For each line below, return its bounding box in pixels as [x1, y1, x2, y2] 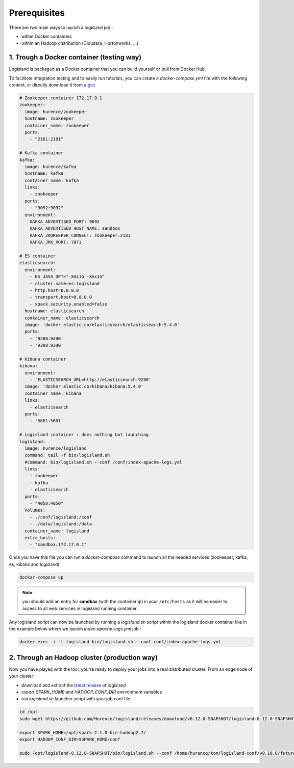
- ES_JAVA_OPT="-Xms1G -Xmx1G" [29, 274, 105, 279]
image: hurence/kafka [24, 164, 77, 169]
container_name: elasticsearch [24, 315, 100, 321]
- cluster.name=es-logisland [29, 280, 100, 286]
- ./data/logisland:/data [29, 521, 92, 527]
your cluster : [9, 673, 36, 679]
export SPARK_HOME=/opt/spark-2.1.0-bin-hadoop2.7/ [19, 730, 147, 735]
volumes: [24, 507, 46, 513]
